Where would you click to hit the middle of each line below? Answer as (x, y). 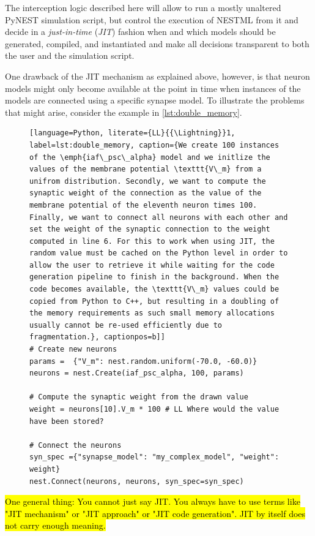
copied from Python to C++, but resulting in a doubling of (154, 301)
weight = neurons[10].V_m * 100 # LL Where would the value (154, 409)
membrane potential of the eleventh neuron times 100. (143, 205)
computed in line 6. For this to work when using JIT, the (152, 241)
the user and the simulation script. (70, 55)
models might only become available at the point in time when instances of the (153, 88)
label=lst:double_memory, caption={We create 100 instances (154, 145)
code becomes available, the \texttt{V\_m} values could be (154, 289)
